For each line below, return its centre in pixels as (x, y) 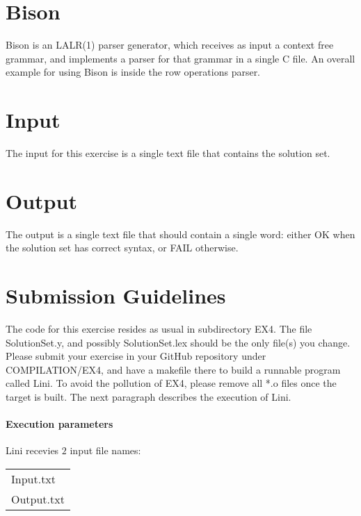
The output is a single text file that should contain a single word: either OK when (180, 234)
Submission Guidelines (116, 296)
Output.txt (38, 499)
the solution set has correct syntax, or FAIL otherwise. (122, 248)
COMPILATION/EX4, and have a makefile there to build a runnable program (173, 369)
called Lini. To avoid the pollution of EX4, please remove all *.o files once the (171, 383)
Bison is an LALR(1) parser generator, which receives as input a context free (170, 45)
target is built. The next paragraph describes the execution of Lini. (149, 397)
